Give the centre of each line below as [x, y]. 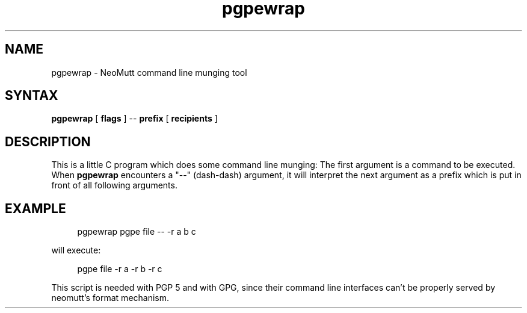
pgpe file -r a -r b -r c [120, 269]
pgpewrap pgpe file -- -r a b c [137, 232]
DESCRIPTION [48, 141]
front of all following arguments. [114, 185]
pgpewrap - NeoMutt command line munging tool [149, 72]
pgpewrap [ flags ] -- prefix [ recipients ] [134, 119]
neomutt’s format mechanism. [110, 298]
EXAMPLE [35, 208]
